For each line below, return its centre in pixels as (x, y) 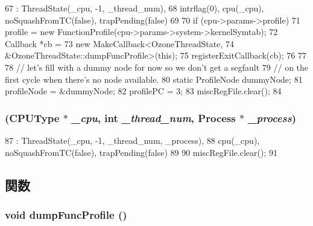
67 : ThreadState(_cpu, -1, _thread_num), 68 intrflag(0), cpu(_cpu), (134, 8)
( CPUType (32, 118)
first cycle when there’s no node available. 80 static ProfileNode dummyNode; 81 (154, 79)
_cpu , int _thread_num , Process (154, 118)
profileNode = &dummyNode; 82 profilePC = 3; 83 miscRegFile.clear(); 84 (143, 91)
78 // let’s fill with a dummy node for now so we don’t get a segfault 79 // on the (157, 67)
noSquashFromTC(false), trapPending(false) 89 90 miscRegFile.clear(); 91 (141, 152)
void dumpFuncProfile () (66, 214)
